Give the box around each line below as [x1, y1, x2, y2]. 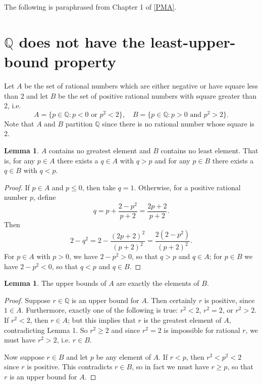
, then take [82, 182, 116, 192]
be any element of [96, 351, 151, 362]
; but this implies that [68, 315, 136, 325]
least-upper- [150, 31, 236, 52]
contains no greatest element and [48, 145, 151, 155]
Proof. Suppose [4, 294, 50, 305]
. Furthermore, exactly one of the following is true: [21, 305, 178, 315]
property [54, 51, 116, 71]
